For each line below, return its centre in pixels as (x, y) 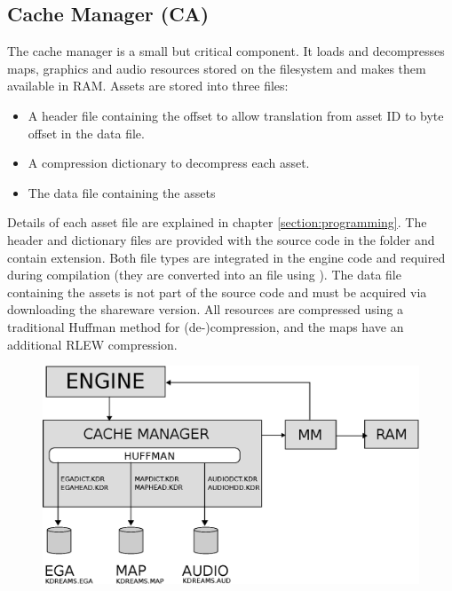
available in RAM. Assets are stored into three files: (148, 86)
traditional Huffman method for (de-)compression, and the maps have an (206, 326)
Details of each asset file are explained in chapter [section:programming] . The (217, 222)
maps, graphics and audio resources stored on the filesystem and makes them (217, 68)
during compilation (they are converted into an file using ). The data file (204, 275)
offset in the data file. (86, 133)
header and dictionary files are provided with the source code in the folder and (221, 239)
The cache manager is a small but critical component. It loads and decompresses (226, 51)
